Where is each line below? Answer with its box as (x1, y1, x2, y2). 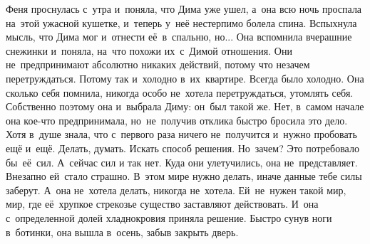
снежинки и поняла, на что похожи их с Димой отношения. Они (6, 43, 292, 58)
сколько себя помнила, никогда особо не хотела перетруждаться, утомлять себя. (6, 85, 354, 100)
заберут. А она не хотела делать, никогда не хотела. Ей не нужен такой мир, (6, 182, 346, 197)
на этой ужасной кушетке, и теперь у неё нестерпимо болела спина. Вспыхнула (6, 15, 357, 30)
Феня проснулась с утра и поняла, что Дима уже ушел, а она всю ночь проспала (6, 1, 362, 16)
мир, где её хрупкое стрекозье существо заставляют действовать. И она (6, 196, 319, 211)
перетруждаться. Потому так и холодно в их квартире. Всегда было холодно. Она (6, 70, 364, 85)
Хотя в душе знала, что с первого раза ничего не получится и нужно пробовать (6, 127, 357, 142)
